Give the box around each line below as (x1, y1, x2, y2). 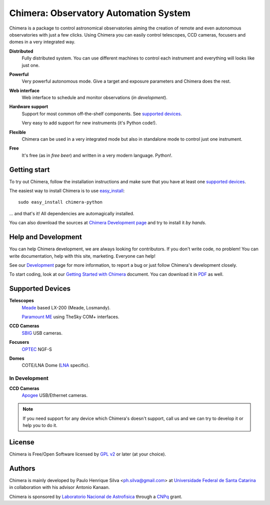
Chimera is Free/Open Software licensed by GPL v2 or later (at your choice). (9, 451, 166, 457)
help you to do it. (22, 422, 57, 428)
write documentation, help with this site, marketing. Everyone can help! (9, 253, 156, 259)
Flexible (9, 129, 26, 135)
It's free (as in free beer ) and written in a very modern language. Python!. (21, 152, 172, 158)
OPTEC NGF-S (21, 346, 52, 352)
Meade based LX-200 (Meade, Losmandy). (21, 304, 111, 310)
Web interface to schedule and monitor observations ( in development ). (21, 95, 167, 101)
